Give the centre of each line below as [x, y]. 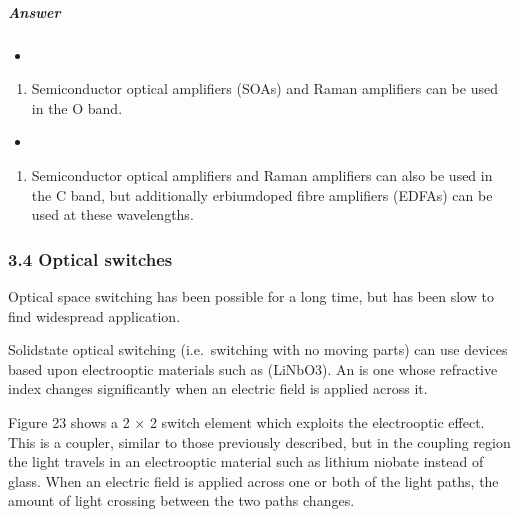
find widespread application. [94, 315]
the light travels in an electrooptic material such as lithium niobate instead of [246, 461]
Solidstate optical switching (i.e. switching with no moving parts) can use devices [258, 349]
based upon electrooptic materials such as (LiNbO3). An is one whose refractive [253, 368]
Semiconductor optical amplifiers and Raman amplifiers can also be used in [262, 174]
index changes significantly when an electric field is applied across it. [218, 388]
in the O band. [77, 107]
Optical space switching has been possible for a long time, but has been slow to [251, 295]
